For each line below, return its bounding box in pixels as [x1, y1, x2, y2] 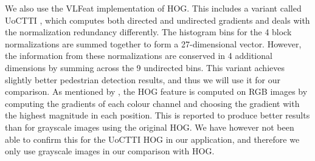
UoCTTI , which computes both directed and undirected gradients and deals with [5, 13, 310, 26]
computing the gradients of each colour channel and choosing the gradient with [5, 97, 300, 109]
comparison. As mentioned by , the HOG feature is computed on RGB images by [5, 85, 308, 98]
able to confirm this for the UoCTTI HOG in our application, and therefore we [5, 132, 300, 145]
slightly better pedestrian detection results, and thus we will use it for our [5, 73, 280, 86]
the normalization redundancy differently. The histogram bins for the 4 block [5, 26, 292, 38]
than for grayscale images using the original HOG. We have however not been [5, 120, 294, 133]
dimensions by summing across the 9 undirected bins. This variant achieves [5, 61, 285, 74]
